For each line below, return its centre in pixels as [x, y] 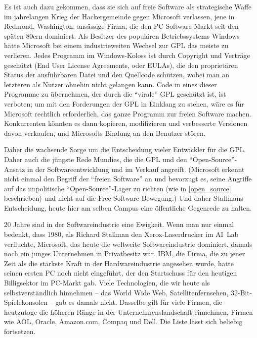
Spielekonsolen [26, 302]
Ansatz [15, 169]
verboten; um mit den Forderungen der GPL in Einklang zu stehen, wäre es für [124, 103]
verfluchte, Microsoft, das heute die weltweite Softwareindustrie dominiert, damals [128, 244]
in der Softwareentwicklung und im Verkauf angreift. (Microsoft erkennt [136, 169]
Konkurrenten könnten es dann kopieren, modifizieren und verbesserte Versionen [126, 123]
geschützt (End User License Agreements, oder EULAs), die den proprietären [121, 65]
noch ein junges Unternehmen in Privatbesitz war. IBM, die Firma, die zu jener [125, 253]
